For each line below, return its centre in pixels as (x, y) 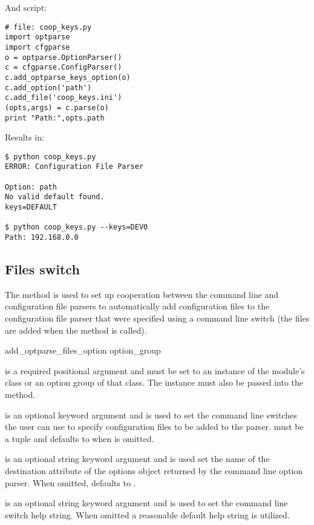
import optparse (38, 37)
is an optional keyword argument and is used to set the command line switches (151, 414)
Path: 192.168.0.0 (42, 237)
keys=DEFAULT (31, 207)
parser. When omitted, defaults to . (70, 482)
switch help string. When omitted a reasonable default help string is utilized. (147, 514)
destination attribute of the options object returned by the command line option (154, 470)
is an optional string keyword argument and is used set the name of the (137, 459)
